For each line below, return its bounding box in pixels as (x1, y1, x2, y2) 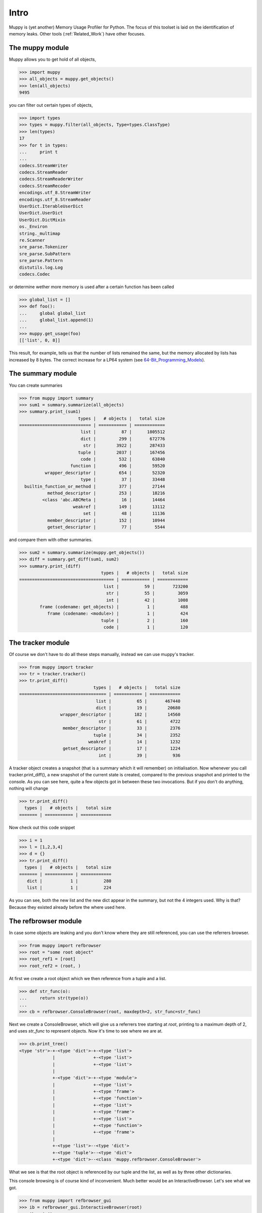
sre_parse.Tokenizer (19, 244, 68, 250)
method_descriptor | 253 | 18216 (47, 491, 165, 496)
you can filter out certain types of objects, (9, 102, 93, 108)
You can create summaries (9, 382, 63, 388)
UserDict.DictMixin (19, 217, 65, 223)
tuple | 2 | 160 (101, 618, 188, 623)
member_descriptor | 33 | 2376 (62, 725, 180, 731)
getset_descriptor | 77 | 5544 (47, 524, 165, 530)
